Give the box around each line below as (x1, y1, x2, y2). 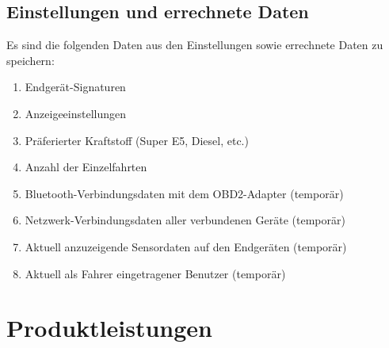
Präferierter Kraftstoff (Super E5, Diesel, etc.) (25, 132, 249, 148)
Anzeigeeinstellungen (25, 105, 127, 121)
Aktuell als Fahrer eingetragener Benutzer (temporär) (25, 265, 286, 281)
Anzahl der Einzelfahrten (25, 159, 147, 175)
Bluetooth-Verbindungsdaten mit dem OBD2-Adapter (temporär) (25, 185, 344, 201)
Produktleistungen (6, 312, 212, 344)
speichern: (6, 52, 55, 68)
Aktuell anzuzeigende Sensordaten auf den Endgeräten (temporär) (25, 238, 347, 254)
